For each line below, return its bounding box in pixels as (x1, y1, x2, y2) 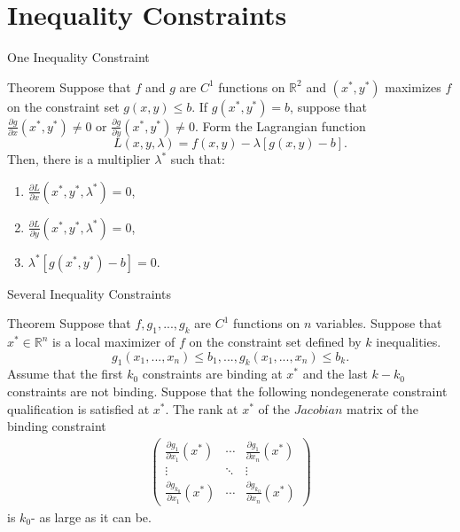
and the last (302, 364, 368, 383)
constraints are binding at (142, 364, 283, 383)
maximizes (385, 77, 441, 96)
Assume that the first (7, 364, 123, 383)
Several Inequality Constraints (7, 284, 171, 302)
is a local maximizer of (52, 332, 175, 351)
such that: (170, 150, 225, 168)
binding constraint (7, 417, 106, 435)
